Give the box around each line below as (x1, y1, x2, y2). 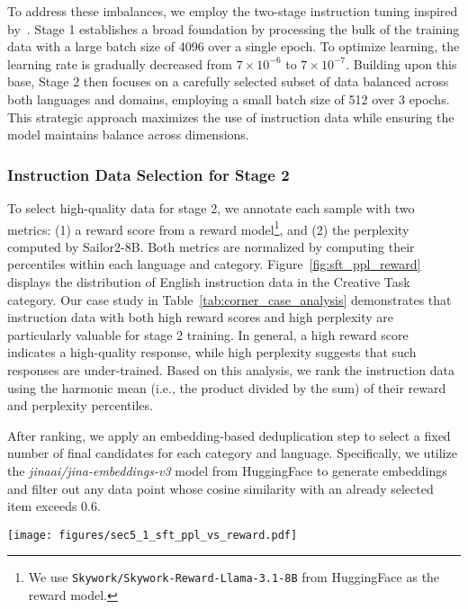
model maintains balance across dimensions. (7, 125, 249, 144)
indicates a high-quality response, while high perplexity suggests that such (7, 343, 417, 362)
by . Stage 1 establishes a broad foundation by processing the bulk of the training (7, 19, 460, 38)
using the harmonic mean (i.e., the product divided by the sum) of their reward (7, 378, 446, 397)
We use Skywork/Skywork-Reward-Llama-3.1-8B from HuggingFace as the (28, 568, 440, 587)
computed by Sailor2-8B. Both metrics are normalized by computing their (7, 237, 415, 255)
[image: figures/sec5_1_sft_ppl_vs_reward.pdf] (7, 528, 298, 542)
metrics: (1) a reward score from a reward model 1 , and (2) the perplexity (7, 217, 409, 238)
